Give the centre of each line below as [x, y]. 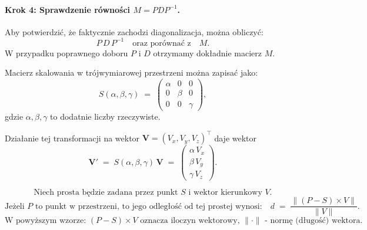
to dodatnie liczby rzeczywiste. [105, 116]
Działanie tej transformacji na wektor [72, 138]
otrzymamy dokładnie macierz [207, 53]
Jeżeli [15, 206]
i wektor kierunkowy [225, 193]
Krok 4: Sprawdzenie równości [68, 9]
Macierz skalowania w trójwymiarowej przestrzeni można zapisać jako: [131, 72]
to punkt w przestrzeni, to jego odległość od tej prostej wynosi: [149, 206]
